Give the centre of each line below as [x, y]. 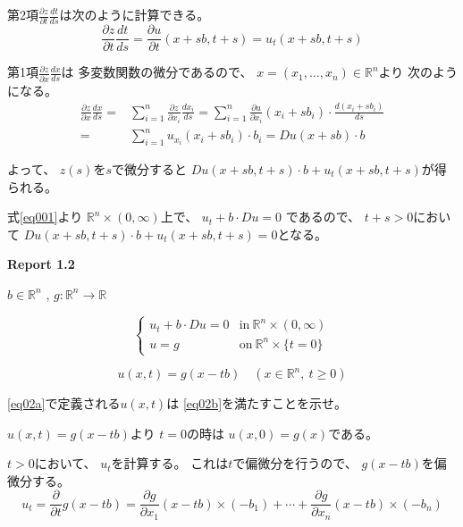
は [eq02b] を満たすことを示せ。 [257, 403]
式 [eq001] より [45, 217]
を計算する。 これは [170, 463]
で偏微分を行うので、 [295, 463]
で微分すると [149, 168]
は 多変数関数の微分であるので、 [157, 72]
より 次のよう [418, 72]
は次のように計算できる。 [135, 14]
